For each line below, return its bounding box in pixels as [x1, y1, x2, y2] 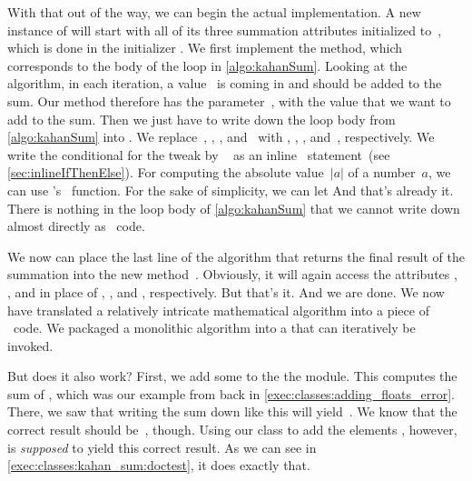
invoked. [7, 336, 54, 355]
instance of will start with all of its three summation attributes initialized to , [7, 20, 442, 39]
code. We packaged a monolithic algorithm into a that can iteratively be [13, 318, 416, 337]
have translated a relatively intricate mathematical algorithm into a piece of [7, 300, 429, 319]
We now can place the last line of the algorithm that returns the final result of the [7, 246, 465, 266]
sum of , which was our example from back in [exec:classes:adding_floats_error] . [7, 384, 455, 403]
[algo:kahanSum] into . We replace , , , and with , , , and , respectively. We [7, 127, 435, 146]
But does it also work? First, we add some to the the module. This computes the [7, 366, 457, 386]
